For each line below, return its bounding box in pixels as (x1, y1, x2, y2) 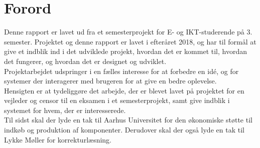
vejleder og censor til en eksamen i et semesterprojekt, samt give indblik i (4, 95, 230, 105)
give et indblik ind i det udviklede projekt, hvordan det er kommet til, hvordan (4, 46, 247, 56)
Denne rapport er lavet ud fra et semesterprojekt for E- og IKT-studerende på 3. (4, 26, 252, 37)
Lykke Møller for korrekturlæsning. (4, 134, 112, 144)
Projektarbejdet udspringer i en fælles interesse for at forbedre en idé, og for (4, 65, 239, 76)
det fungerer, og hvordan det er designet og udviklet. (4, 55, 167, 66)
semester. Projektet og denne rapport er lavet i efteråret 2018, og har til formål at (4, 36, 256, 46)
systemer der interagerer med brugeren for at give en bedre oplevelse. (4, 75, 217, 86)
